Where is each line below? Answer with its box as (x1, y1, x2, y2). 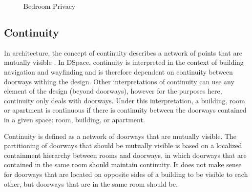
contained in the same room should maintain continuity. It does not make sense (4, 159, 242, 170)
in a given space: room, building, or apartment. (4, 114, 145, 124)
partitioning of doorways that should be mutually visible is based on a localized (4, 140, 242, 151)
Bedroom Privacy (23, 1, 76, 11)
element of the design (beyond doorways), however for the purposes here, (4, 86, 222, 96)
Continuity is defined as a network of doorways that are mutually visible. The (4, 131, 237, 141)
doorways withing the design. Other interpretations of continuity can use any (4, 76, 234, 86)
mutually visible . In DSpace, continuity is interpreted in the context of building (4, 57, 244, 67)
